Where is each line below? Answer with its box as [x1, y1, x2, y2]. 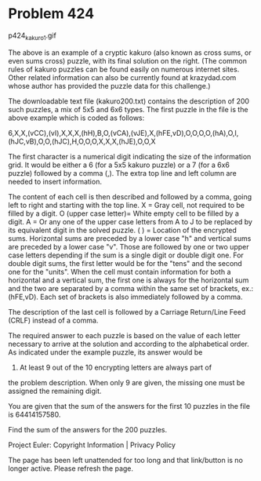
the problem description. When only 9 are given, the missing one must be [8, 377, 245, 387]
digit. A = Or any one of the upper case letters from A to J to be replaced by [8, 217, 253, 226]
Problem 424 [8, 5, 95, 23]
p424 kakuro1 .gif [8, 31, 56, 42]
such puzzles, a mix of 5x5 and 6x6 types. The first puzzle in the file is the [8, 104, 248, 114]
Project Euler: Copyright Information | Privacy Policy [8, 440, 176, 450]
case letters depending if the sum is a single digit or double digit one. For [8, 250, 245, 260]
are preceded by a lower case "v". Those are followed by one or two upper [8, 242, 249, 251]
